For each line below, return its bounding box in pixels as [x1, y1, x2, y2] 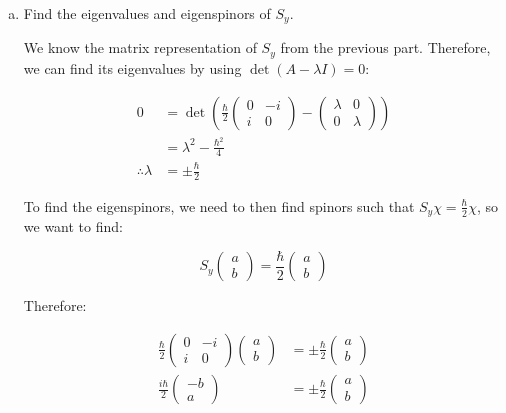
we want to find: [23, 216, 123, 237]
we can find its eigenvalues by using [23, 57, 242, 78]
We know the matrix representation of [23, 37, 257, 58]
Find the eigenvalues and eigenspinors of [23, 3, 271, 23]
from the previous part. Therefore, [280, 37, 491, 58]
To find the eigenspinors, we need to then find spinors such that [23, 195, 415, 216]
